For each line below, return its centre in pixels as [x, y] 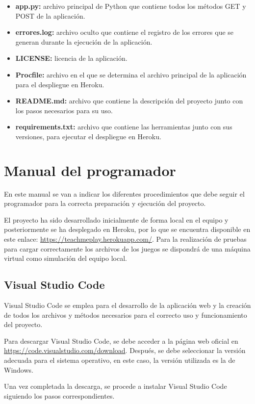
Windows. [19, 369]
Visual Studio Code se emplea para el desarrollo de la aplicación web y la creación [127, 305]
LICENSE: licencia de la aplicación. [71, 58]
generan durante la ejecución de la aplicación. [84, 41]
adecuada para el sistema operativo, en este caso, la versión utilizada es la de [120, 360]
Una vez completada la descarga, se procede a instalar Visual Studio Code [115, 386]
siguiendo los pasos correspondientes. [59, 395]
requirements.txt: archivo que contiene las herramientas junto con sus [124, 127]
